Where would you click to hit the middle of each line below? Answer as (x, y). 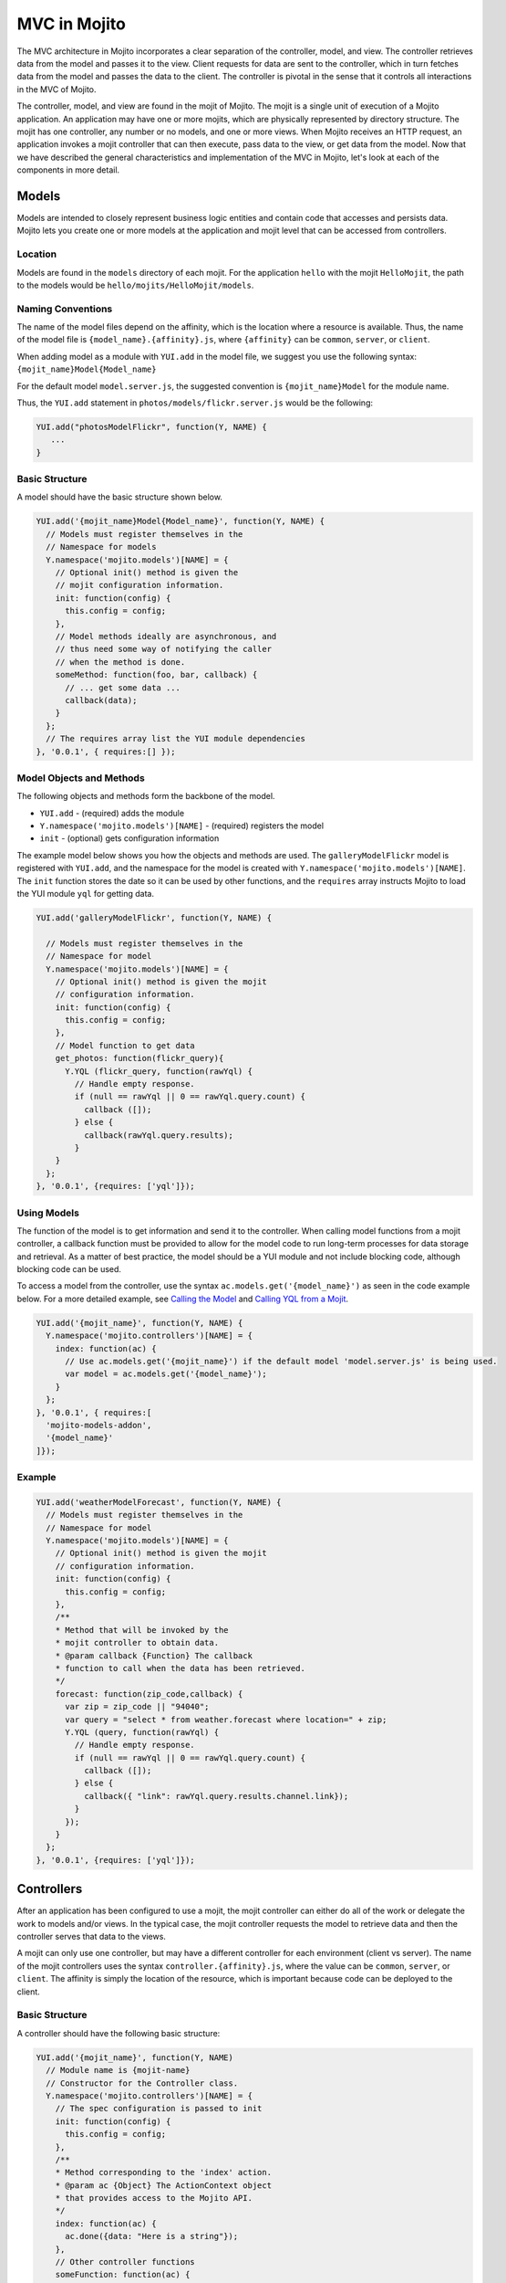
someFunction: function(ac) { (123, 2275)
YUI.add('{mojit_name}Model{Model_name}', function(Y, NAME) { (181, 521)
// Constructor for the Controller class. (142, 2083)
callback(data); (101, 700)
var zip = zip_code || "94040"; (137, 1707)
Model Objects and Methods (81, 778)
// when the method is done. (120, 662)
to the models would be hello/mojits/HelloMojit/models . (135, 285)
